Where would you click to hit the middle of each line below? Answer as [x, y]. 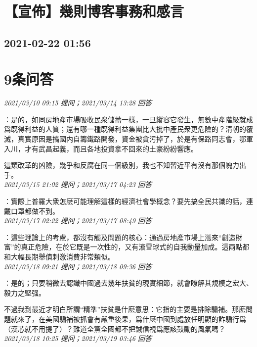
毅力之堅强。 [25, 292]
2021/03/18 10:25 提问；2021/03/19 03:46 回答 [78, 338]
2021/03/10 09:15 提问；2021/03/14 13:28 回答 [78, 103]
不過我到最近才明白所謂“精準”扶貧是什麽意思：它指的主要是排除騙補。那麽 [125, 309]
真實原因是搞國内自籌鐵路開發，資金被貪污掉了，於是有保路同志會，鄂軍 [135, 139]
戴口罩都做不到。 [32, 211]
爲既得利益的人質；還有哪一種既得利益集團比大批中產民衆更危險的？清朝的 [125, 129]
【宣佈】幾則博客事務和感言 [94, 11]
